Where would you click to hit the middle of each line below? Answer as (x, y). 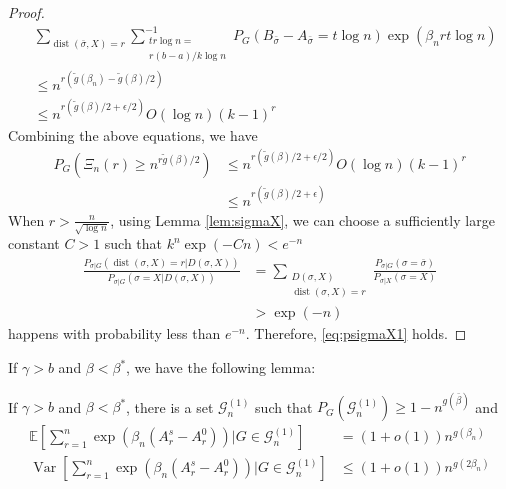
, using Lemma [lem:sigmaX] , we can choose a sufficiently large (302, 219)
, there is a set (170, 406)
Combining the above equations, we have (133, 134)
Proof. (26, 12)
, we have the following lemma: (221, 367)
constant (34, 243)
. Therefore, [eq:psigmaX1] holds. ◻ (356, 333)
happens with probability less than (114, 333)
